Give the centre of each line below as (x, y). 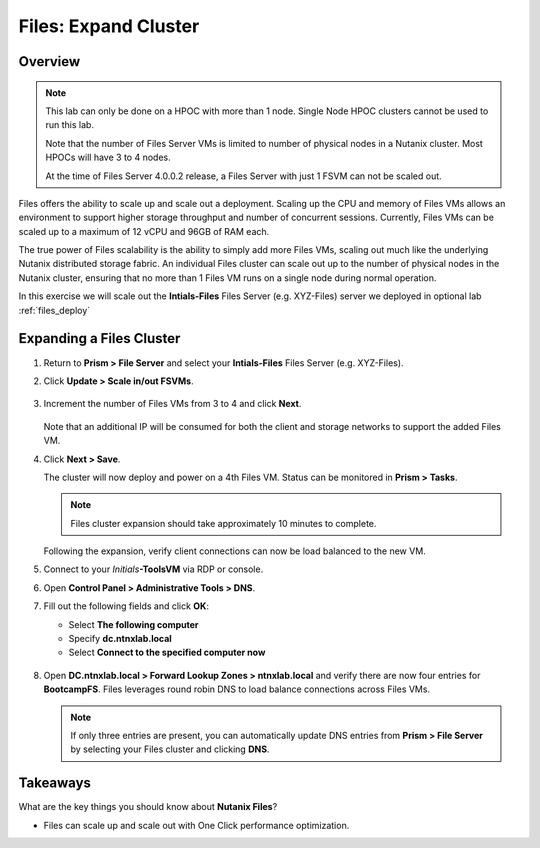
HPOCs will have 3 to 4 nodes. (108, 157)
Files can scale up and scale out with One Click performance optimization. (196, 825)
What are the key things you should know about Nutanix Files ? (148, 807)
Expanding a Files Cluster (99, 338)
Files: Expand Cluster (109, 26)
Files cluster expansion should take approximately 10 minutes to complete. (223, 523)
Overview (49, 61)
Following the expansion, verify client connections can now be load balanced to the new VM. (235, 551)
